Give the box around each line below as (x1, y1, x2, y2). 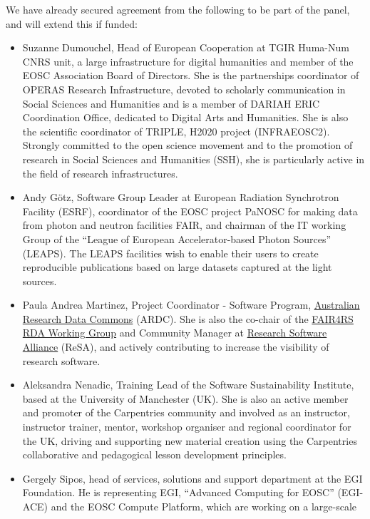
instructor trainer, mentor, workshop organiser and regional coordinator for (22, 419, 351, 434)
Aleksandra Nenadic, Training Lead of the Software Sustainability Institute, (22, 377, 354, 392)
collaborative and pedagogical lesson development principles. (22, 447, 287, 462)
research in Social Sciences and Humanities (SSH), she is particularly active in (22, 151, 365, 166)
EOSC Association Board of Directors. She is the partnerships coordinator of (22, 68, 359, 83)
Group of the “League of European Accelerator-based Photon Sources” (22, 231, 332, 246)
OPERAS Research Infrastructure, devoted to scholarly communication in (22, 81, 346, 96)
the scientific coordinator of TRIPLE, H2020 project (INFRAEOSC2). (22, 123, 330, 138)
